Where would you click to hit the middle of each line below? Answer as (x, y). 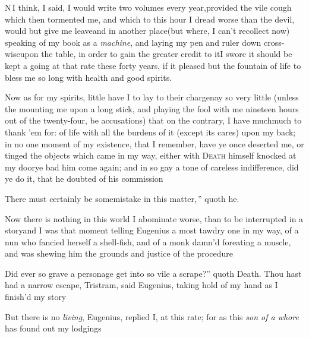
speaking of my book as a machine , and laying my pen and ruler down (133, 42)
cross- (274, 42)
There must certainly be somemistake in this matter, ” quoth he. (122, 198)
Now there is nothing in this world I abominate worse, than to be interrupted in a (154, 218)
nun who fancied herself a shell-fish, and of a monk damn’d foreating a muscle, (148, 241)
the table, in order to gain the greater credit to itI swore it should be (167, 54)
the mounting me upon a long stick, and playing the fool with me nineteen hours (152, 108)
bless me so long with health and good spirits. (89, 77)
